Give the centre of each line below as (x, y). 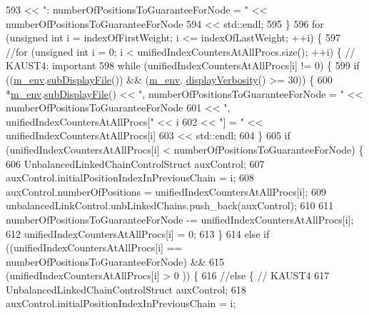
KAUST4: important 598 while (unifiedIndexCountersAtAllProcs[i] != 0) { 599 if (183, 65)
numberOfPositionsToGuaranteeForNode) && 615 (115, 261)
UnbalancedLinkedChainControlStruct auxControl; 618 (126, 289)
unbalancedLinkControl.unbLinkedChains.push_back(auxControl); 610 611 (170, 205)
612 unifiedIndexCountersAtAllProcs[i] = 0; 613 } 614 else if (138, 233)
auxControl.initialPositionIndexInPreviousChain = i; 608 (130, 177)
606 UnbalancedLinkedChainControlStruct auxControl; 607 (135, 163)
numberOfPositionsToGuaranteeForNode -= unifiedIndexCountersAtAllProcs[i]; (180, 219)
